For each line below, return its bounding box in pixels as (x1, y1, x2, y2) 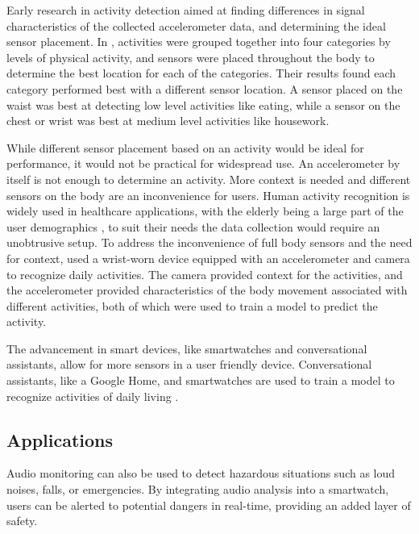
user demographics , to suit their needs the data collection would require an (6, 218, 380, 235)
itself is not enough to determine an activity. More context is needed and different (6, 170, 411, 187)
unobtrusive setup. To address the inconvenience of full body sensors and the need (6, 234, 413, 251)
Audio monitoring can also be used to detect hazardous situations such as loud (6, 465, 396, 482)
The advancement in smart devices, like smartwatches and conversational (6, 340, 367, 357)
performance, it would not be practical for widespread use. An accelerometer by (6, 155, 400, 172)
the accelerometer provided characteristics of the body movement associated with (6, 282, 408, 298)
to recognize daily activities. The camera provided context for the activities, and (6, 265, 403, 282)
